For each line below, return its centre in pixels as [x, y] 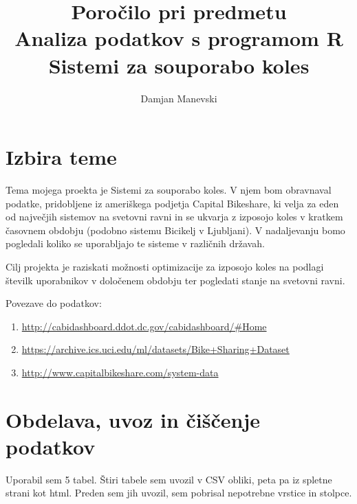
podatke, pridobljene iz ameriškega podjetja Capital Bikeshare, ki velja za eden [172, 203]
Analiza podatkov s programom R [179, 38]
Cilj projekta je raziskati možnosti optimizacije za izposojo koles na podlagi [165, 266]
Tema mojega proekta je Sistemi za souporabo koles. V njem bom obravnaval [169, 190]
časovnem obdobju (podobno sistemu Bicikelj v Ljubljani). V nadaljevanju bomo [175, 230]
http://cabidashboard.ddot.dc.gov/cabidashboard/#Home [144, 326]
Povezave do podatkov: [54, 303]
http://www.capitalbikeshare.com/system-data [120, 372]
